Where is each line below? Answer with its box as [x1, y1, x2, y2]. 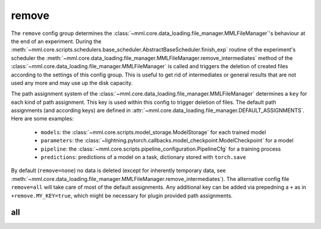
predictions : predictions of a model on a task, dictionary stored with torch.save [40, 154, 247, 161]
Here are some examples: [11, 115, 74, 122]
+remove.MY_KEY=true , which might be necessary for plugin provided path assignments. [11, 192, 233, 199]
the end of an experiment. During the [11, 37, 102, 44]
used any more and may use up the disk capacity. [11, 79, 133, 86]
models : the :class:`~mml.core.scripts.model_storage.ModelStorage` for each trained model [40, 128, 266, 136]
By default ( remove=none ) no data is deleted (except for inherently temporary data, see [11, 167, 226, 174]
